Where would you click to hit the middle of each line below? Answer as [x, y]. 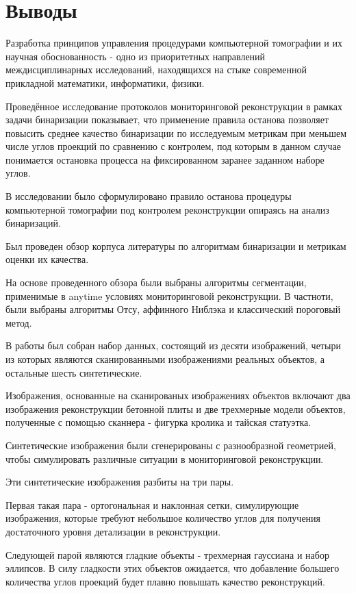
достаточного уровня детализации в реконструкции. [113, 531]
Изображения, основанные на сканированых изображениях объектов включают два [178, 395]
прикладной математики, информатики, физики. [105, 83]
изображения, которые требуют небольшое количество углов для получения [163, 518]
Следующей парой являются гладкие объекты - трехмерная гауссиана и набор [167, 554]
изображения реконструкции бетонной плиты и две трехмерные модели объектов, [176, 408]
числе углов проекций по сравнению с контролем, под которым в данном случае [174, 146]
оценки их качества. [47, 259]
